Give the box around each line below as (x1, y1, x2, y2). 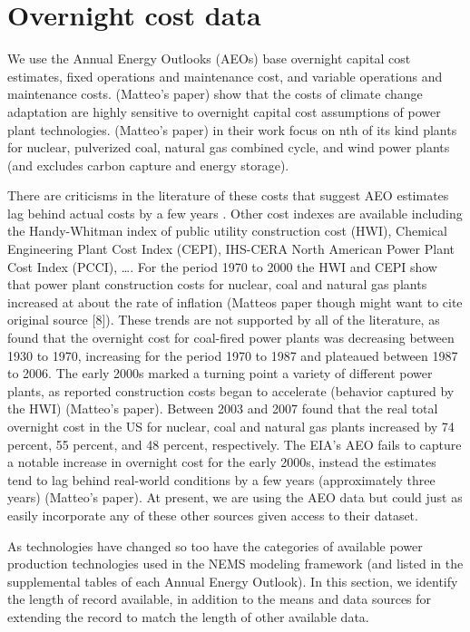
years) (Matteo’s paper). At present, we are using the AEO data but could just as (7, 488, 463, 507)
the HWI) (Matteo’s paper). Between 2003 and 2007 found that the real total (7, 399, 438, 418)
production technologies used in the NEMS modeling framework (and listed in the (7, 554, 464, 573)
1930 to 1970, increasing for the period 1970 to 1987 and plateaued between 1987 (7, 345, 458, 365)
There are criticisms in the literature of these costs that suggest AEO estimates (7, 186, 449, 205)
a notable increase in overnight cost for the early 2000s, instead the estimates (7, 452, 436, 472)
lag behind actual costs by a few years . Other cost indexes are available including (7, 203, 463, 222)
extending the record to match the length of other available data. (7, 607, 369, 626)
